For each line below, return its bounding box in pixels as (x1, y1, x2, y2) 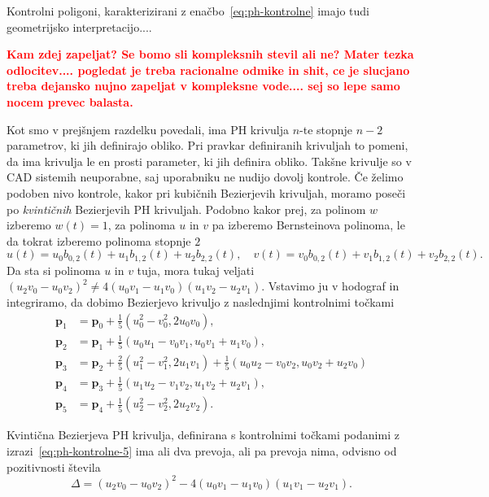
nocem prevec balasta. (7, 93, 133, 110)
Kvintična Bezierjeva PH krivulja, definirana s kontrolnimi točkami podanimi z (7, 426, 399, 443)
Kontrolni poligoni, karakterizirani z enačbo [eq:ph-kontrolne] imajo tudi (7, 2, 369, 19)
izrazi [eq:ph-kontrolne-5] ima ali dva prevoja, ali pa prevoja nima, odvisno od (7, 442, 397, 459)
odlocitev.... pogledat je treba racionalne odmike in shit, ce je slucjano (7, 61, 410, 78)
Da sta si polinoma (7, 261, 101, 278)
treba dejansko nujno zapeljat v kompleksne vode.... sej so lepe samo (7, 77, 400, 94)
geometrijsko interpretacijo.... (7, 18, 152, 35)
